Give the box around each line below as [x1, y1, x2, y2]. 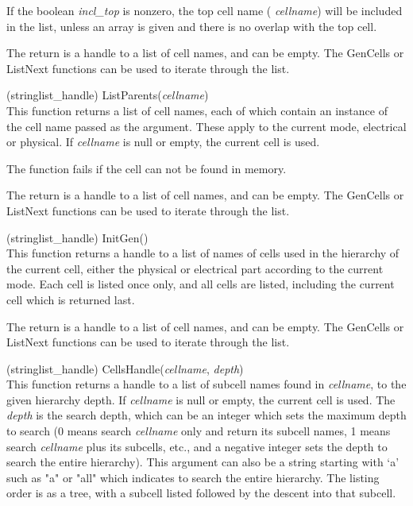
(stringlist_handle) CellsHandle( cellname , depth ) [6, 360, 244, 377]
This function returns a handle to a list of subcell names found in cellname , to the [6, 376, 407, 392]
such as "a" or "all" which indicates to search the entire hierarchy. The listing [6, 469, 380, 485]
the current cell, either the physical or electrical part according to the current [6, 260, 384, 276]
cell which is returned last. [6, 291, 135, 307]
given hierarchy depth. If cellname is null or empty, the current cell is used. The [6, 391, 396, 408]
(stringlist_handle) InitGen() [6, 229, 149, 245]
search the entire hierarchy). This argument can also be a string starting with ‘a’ [6, 454, 399, 470]
